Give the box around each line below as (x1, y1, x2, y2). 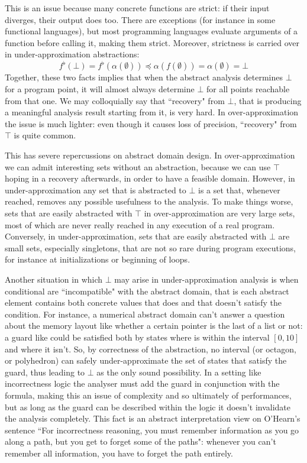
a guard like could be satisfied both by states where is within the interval (5, 331, 270, 343)
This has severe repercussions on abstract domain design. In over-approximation (5, 149, 295, 161)
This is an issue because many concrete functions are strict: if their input (5, 2, 270, 14)
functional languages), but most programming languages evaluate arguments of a (5, 25, 298, 37)
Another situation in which (5, 273, 103, 285)
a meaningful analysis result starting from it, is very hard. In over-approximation (5, 106, 299, 118)
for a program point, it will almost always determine (5, 83, 195, 95)
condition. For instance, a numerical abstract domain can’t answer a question (5, 307, 285, 320)
